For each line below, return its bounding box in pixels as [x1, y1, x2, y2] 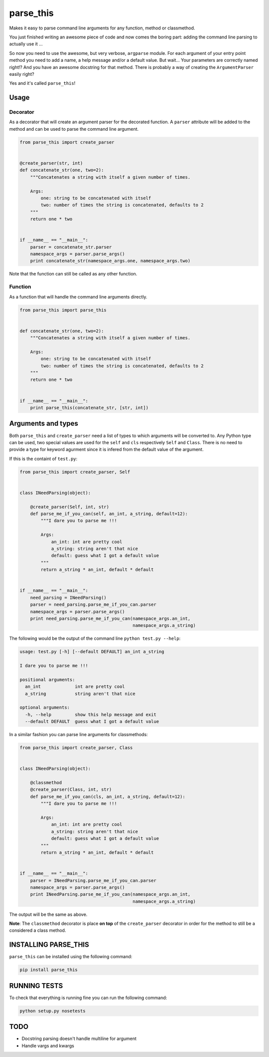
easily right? [9, 71, 34, 77]
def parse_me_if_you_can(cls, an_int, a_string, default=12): [30, 793, 185, 799]
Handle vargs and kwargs [21, 1043, 74, 1049]
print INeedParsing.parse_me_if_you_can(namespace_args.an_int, [30, 891, 191, 897]
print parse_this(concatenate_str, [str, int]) [30, 405, 149, 411]
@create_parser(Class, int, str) [30, 787, 112, 793]
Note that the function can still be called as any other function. [9, 271, 137, 277]
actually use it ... [9, 41, 43, 47]
